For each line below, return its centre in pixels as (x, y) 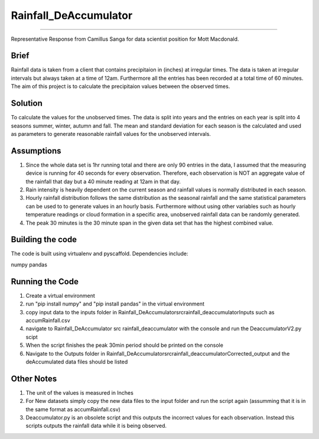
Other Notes (34, 378)
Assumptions (36, 151)
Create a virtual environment (61, 295)
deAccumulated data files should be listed (77, 362)
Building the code (44, 240)
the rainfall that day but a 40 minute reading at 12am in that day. (103, 181)
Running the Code (45, 282)
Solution (27, 103)
